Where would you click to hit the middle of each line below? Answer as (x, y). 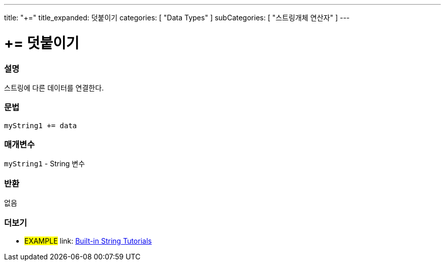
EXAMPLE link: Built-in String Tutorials (88, 241)
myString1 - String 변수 (45, 164)
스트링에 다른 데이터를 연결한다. (54, 87)
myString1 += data (41, 125)
